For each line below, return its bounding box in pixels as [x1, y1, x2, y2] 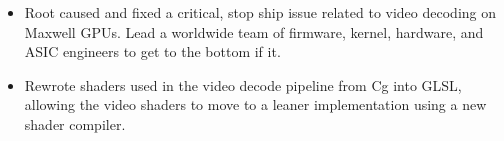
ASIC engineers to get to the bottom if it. [24, 41, 281, 62]
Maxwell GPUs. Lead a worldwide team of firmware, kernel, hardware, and [24, 21, 484, 42]
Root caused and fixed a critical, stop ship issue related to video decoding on [24, 2, 497, 22]
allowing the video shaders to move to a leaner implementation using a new [24, 94, 487, 115]
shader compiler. [24, 113, 126, 134]
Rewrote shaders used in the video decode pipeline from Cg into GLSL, [24, 74, 462, 95]
